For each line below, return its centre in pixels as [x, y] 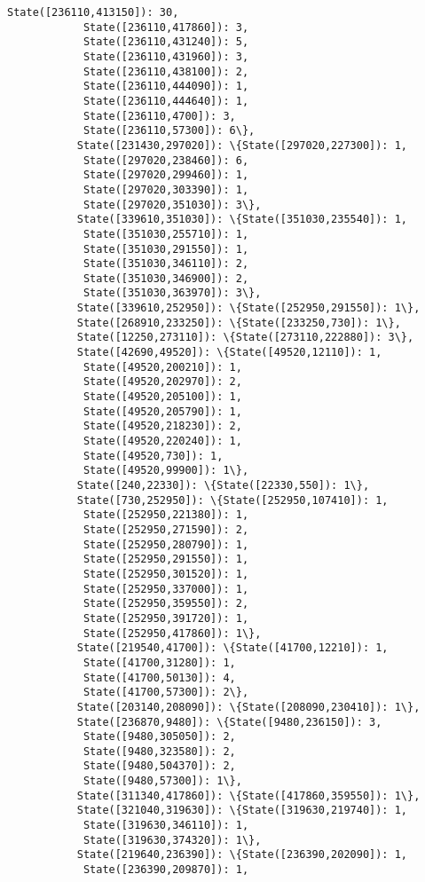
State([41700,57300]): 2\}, [166, 693]
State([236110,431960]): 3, [166, 56]
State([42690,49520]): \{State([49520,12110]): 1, [229, 353]
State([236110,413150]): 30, [93, 12]
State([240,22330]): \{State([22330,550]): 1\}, [223, 485]
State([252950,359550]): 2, [166, 604]
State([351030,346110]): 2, [166, 264]
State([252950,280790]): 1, [166, 544]
